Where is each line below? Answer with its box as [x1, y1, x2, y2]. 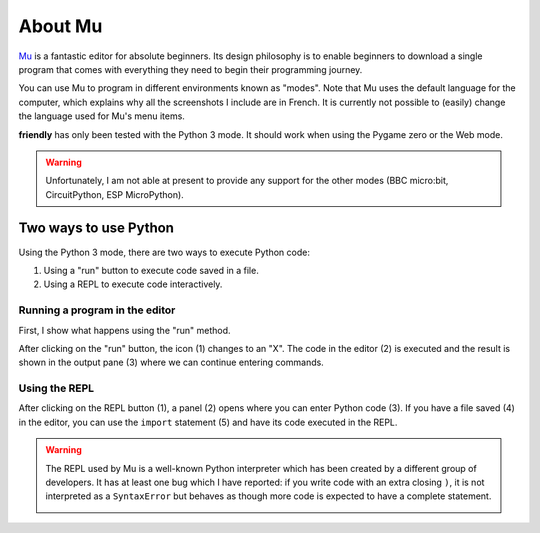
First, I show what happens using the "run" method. [18, 324, 231, 336]
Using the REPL [18, 381, 95, 395]
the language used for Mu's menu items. [18, 110, 185, 122]
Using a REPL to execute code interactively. [43, 278, 223, 290]
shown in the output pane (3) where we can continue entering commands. [18, 356, 324, 369]
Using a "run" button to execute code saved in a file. [43, 264, 259, 276]
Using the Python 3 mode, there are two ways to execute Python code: [18, 246, 310, 258]
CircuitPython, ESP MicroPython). [45, 188, 184, 200]
